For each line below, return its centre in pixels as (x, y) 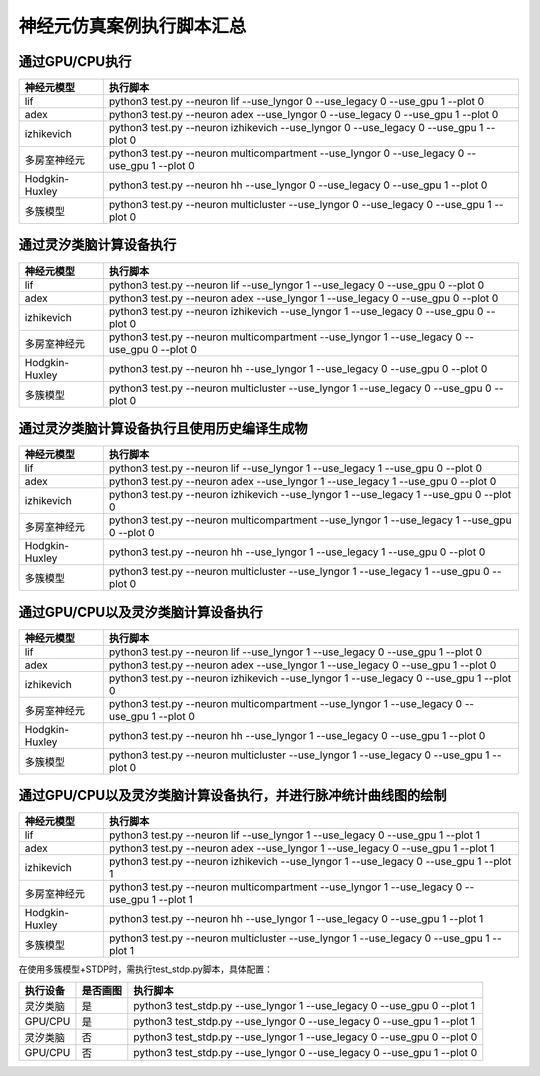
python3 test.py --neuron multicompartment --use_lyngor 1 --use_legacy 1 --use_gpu (310, 520)
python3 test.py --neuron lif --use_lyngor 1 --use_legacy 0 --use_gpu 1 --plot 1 (294, 835)
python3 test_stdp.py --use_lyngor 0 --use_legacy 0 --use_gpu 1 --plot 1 (304, 1021)
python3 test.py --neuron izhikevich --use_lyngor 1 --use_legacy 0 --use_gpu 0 (296, 311)
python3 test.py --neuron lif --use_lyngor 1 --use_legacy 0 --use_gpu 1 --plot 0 (295, 652)
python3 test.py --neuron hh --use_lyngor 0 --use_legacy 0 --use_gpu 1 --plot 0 (298, 185)
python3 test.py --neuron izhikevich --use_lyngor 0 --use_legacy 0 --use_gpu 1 (296, 128)
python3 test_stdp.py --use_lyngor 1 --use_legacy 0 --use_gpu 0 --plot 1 (304, 1005)
